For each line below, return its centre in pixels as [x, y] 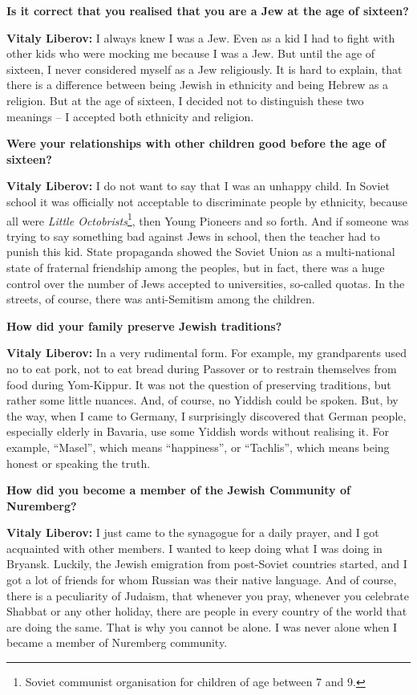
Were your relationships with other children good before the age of [196, 143]
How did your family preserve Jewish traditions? [144, 325]
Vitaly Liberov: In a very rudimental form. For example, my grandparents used [206, 353]
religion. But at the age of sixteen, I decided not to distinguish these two [185, 100]
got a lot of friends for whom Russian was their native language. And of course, [202, 580]
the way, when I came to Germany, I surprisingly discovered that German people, [206, 415]
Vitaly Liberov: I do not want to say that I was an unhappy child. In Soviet [198, 186]
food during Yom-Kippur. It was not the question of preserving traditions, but [199, 384]
